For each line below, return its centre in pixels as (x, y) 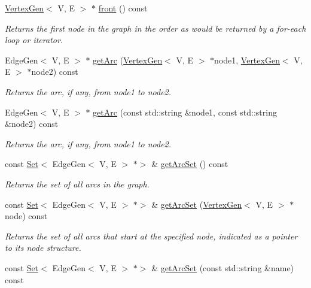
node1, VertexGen (247, 60)
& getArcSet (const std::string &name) (223, 267)
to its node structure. (43, 248)
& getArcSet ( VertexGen (197, 204)
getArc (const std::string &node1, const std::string (185, 112)
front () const (123, 8)
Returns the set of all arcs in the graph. (77, 184)
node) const (26, 216)
